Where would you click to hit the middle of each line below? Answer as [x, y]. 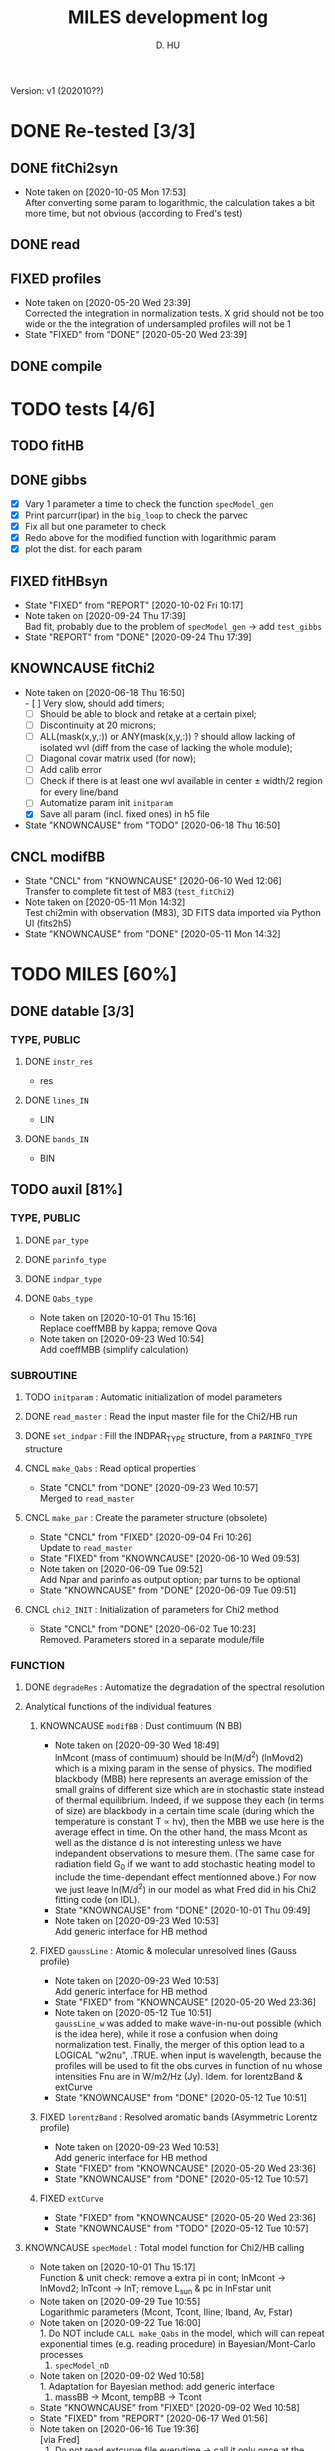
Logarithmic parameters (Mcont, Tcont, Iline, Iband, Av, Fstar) [166, 2312]
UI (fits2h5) [48, 923]
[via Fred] [59, 2440]
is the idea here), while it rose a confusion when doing [166, 2034]
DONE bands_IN [56, 1139]
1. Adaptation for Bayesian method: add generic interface [157, 2387]
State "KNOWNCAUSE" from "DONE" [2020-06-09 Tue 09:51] [168, 1590]
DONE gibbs [49, 479]
